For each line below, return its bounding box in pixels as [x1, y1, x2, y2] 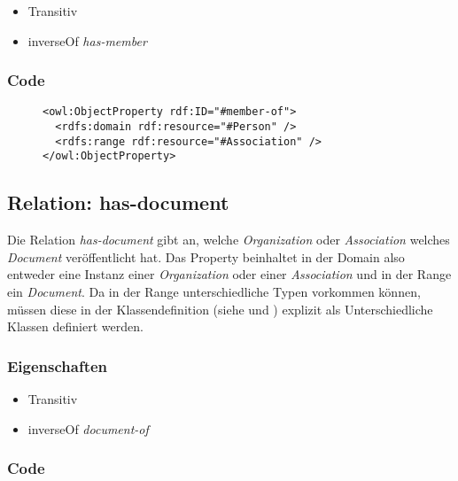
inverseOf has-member [27, 31, 147, 50]
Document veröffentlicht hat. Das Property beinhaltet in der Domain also [7, 247, 405, 266]
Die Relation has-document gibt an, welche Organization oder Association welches [7, 230, 450, 249]
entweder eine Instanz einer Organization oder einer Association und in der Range [7, 265, 452, 283]
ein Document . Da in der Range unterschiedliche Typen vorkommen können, [7, 283, 421, 301]
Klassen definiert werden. [7, 317, 144, 336]
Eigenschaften [7, 354, 108, 376]
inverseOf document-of [27, 419, 149, 438]
